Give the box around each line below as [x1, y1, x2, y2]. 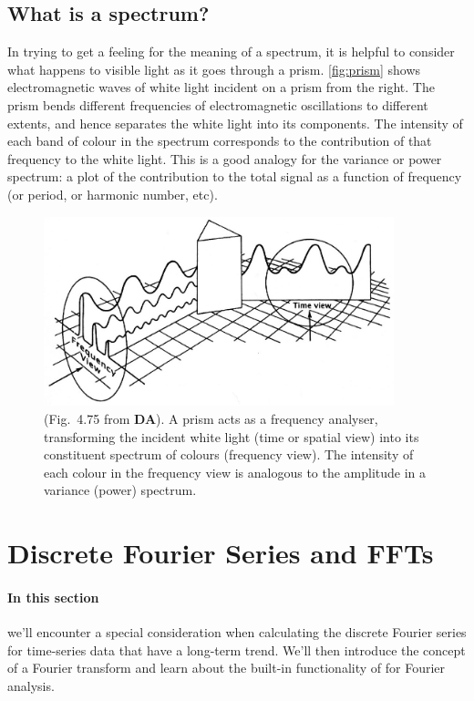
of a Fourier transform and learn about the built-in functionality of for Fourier [7, 658, 446, 677]
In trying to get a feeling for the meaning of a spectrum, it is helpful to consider [7, 42, 455, 61]
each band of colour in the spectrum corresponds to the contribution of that [7, 131, 432, 150]
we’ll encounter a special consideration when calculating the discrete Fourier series [7, 623, 467, 642]
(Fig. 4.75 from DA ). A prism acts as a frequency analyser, [44, 409, 378, 428]
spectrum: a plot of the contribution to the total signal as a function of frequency [7, 167, 462, 186]
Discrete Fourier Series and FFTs [7, 534, 434, 572]
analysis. [7, 675, 55, 695]
